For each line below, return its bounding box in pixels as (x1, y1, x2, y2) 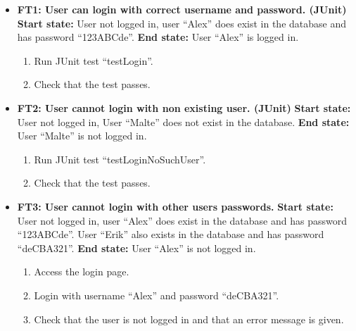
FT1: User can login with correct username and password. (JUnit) (17, 2, 347, 16)
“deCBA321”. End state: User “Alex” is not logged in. (17, 240, 256, 255)
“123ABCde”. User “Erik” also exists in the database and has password (17, 227, 324, 242)
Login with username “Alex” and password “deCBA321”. (34, 287, 279, 302)
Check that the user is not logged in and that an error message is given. (34, 311, 344, 326)
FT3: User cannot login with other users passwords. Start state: (17, 199, 333, 213)
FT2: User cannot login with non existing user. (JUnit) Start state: (17, 100, 351, 115)
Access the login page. (34, 264, 129, 279)
